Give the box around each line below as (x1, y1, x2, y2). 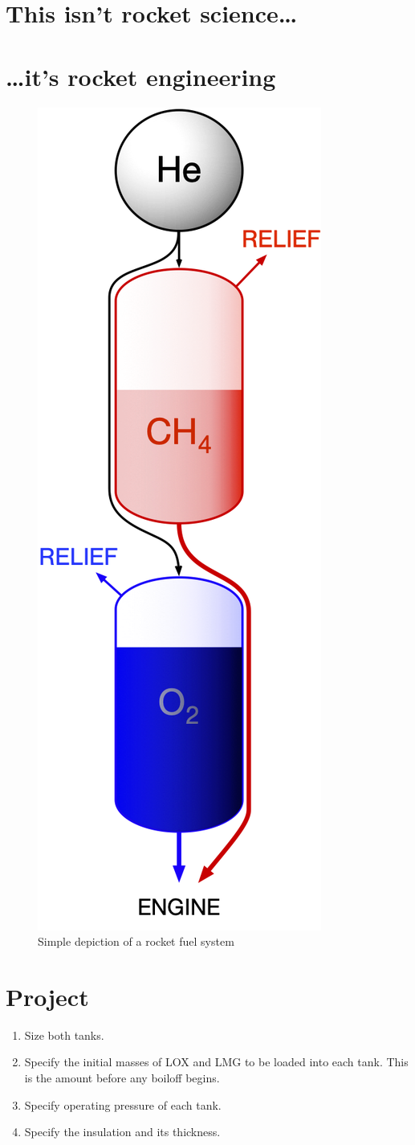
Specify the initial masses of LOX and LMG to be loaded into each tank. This (24, 1053, 409, 1070)
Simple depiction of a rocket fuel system (38, 933, 234, 950)
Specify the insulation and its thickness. (24, 1123, 221, 1140)
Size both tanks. (24, 1026, 104, 1043)
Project (6, 979, 89, 1012)
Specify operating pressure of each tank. (24, 1096, 222, 1113)
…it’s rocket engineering (6, 59, 276, 92)
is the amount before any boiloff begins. (24, 1069, 220, 1086)
